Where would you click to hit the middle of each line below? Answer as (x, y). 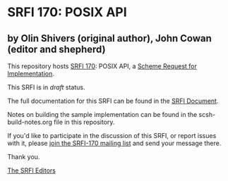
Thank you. (24, 157)
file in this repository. (84, 122)
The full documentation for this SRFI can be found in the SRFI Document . (113, 101)
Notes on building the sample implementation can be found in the (102, 114)
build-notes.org (30, 122)
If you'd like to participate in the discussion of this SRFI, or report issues (112, 136)
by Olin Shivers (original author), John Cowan (109, 38)
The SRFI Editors (32, 170)
